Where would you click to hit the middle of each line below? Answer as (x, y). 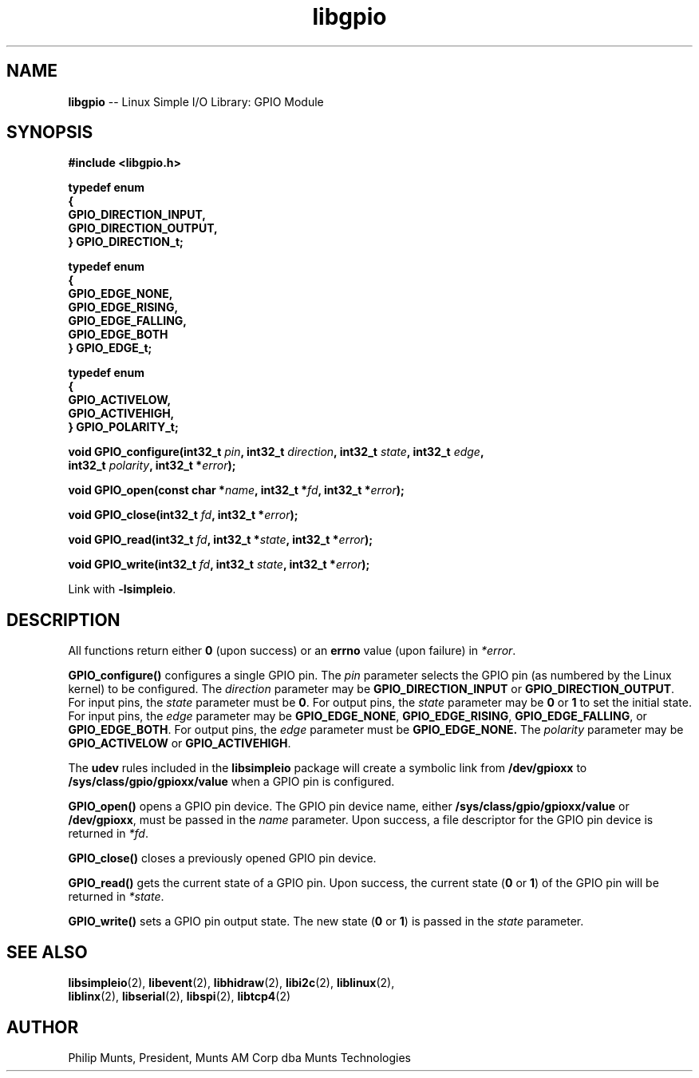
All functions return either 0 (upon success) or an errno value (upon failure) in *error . (292, 651)
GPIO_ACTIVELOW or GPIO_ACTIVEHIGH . (180, 743)
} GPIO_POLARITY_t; (123, 427)
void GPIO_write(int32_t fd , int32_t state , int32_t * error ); (219, 565)
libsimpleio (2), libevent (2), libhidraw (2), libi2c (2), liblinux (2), (231, 983)
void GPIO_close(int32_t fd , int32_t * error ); (183, 515)
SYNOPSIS (50, 133)
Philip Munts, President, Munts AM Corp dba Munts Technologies (240, 1057)
